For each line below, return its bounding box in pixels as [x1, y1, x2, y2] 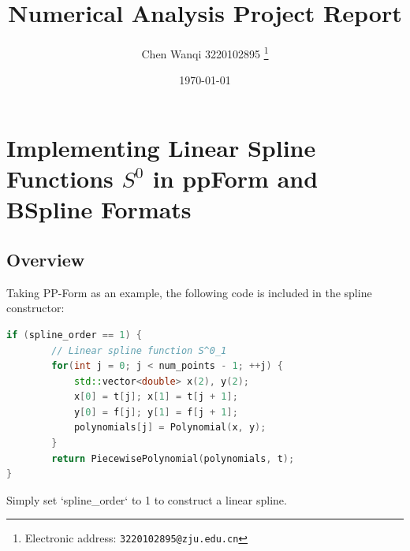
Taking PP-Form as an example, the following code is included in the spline [6, 284, 372, 300]
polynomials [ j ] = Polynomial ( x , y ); [73, 422, 266, 434]
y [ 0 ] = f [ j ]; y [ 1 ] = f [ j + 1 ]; [73, 406, 238, 418]
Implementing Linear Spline [6, 131, 316, 163]
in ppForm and [152, 162, 319, 195]
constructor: [6, 300, 65, 316]
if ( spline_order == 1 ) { [6, 329, 142, 341]
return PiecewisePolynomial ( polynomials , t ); [51, 452, 295, 464]
